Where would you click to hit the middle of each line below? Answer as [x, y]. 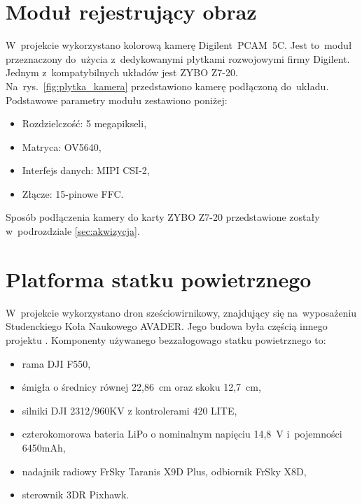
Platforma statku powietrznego [159, 279]
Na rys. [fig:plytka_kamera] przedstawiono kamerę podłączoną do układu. [167, 86]
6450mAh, [44, 447]
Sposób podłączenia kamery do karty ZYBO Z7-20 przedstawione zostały [163, 217]
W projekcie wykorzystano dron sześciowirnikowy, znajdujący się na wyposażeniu [181, 312]
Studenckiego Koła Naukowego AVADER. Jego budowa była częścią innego [167, 326]
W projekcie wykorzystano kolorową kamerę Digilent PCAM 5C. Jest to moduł [179, 45]
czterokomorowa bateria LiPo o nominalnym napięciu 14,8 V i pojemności [182, 434]
